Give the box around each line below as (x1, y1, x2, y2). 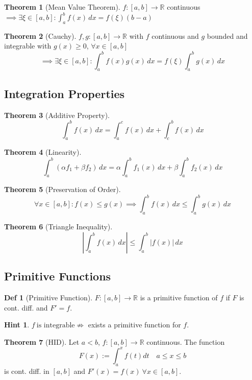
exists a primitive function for (88, 319, 181, 330)
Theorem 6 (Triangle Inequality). (4, 221, 113, 232)
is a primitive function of (140, 292, 218, 303)
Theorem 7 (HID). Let (4, 336, 80, 347)
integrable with (4, 40, 52, 51)
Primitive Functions (4, 268, 111, 284)
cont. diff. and (4, 302, 48, 313)
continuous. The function (146, 336, 225, 347)
